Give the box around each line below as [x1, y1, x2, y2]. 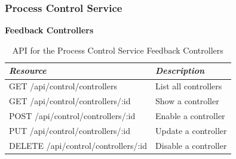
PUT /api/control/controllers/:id [9, 124, 131, 136]
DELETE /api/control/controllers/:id [9, 139, 148, 151]
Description [155, 64, 205, 77]
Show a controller [155, 95, 219, 107]
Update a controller [155, 124, 227, 136]
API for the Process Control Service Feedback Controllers [12, 43, 223, 56]
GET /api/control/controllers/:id [9, 95, 131, 107]
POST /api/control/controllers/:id [9, 109, 136, 121]
